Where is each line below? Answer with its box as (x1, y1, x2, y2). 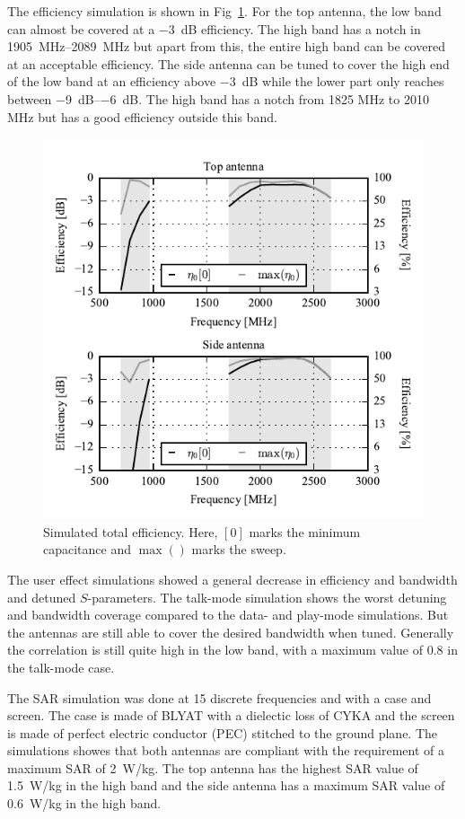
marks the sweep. (191, 540, 286, 559)
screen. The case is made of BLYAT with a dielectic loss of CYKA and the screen (7, 706, 455, 725)
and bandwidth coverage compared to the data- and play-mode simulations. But (7, 605, 449, 624)
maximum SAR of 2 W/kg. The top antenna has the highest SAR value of (7, 758, 418, 777)
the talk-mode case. (7, 657, 115, 676)
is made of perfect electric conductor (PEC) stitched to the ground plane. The (7, 723, 438, 742)
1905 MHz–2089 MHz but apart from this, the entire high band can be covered (7, 37, 445, 56)
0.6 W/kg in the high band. (7, 794, 162, 813)
